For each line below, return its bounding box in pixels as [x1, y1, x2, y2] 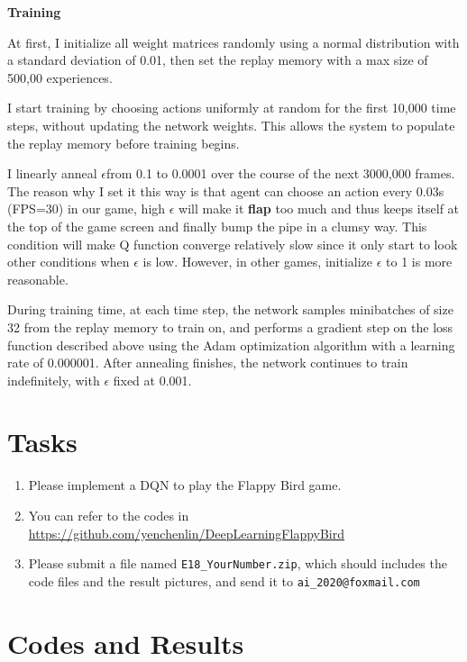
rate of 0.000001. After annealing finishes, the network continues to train [7, 353, 408, 372]
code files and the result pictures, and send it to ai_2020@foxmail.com [28, 571, 420, 590]
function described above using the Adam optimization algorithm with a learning [7, 335, 455, 354]
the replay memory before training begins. [7, 133, 240, 152]
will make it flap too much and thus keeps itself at [179, 199, 460, 218]
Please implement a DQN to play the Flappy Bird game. [28, 476, 342, 494]
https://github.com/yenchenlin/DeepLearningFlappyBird [28, 523, 345, 542]
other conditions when [7, 252, 130, 271]
